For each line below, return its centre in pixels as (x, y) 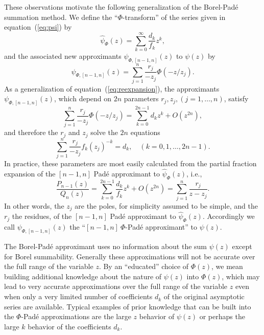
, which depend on (83, 98)
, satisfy (236, 98)
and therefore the (31, 132)
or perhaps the (222, 316)
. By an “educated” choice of (144, 266)
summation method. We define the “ (61, 17)
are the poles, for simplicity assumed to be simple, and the (166, 205)
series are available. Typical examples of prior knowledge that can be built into (128, 306)
